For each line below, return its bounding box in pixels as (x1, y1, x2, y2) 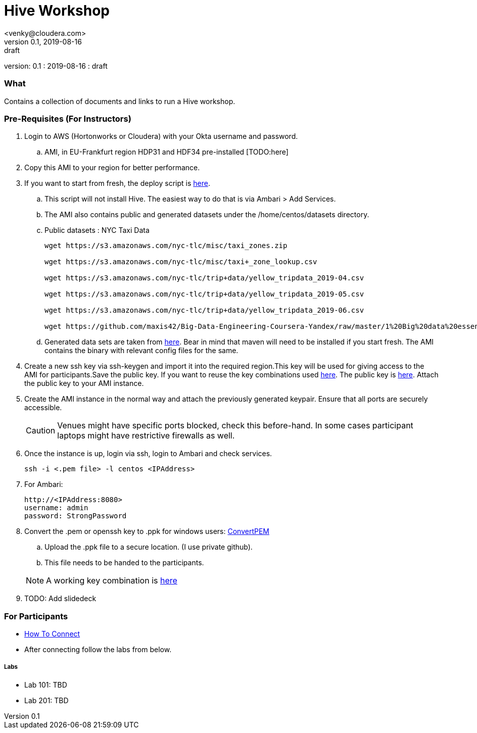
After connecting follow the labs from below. (24, 645, 172, 654)
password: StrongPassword (24, 512, 127, 520)
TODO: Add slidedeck (24, 594, 97, 603)
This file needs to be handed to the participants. (44, 558, 204, 567)
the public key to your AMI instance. (24, 379, 144, 388)
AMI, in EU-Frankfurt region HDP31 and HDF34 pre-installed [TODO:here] (44, 148, 289, 157)
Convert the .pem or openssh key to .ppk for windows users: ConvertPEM (24, 527, 269, 536)
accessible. (24, 403, 62, 412)
